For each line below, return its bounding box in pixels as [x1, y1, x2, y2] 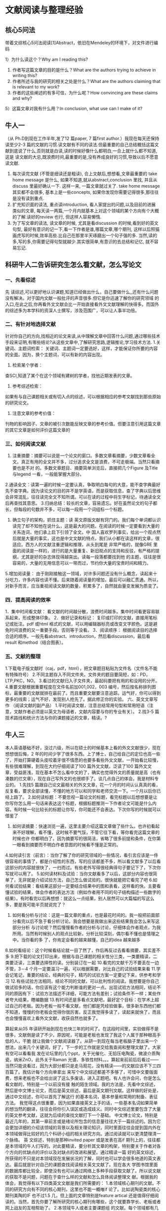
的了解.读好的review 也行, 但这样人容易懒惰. [12, 213, 102, 220]
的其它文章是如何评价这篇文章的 [5, 427, 70, 433]
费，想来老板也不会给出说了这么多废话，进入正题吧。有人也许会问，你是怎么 [5, 1075, 161, 1081]
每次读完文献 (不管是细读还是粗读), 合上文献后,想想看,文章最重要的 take [12, 170, 157, 176]
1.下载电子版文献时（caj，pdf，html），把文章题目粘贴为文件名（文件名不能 [5, 665, 158, 671]
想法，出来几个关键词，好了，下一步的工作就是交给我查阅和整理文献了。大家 [5, 1044, 161, 1050]
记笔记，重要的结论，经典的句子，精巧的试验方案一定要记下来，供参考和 [9, 972, 157, 978]
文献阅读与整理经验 [5, 4, 83, 16]
